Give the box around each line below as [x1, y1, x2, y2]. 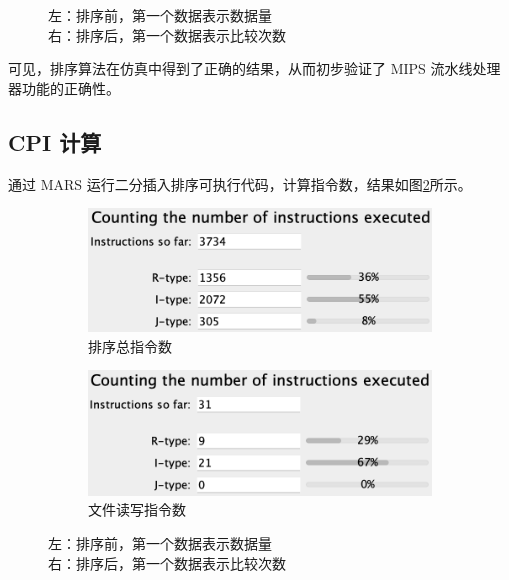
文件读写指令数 [88, 499, 186, 520]
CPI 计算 [8, 126, 102, 157]
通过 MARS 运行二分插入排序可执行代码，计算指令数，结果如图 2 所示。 [8, 173, 472, 194]
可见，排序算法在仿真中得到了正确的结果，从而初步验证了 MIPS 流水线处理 [8, 58, 501, 79]
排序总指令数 [88, 335, 172, 356]
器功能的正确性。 [8, 77, 120, 98]
